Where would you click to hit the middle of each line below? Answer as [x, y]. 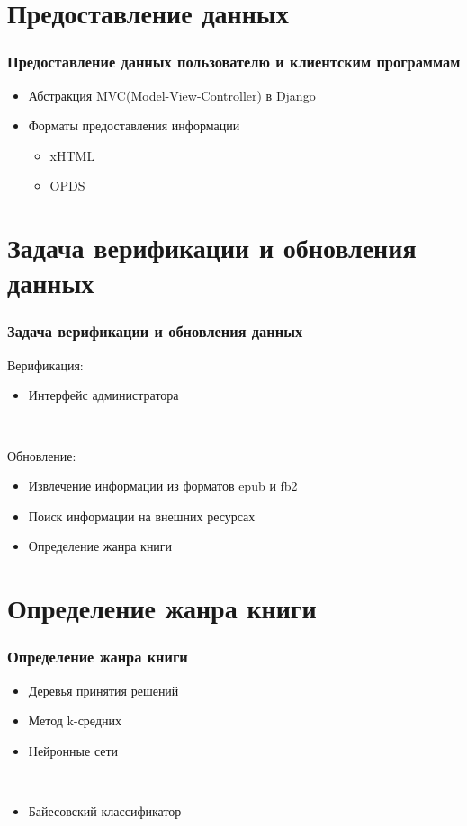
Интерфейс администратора [103, 395]
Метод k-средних [75, 720]
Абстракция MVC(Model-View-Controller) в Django [172, 95]
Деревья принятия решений [103, 690]
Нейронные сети [73, 750]
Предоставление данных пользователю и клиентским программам [234, 62]
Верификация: [45, 364]
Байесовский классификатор [105, 810]
